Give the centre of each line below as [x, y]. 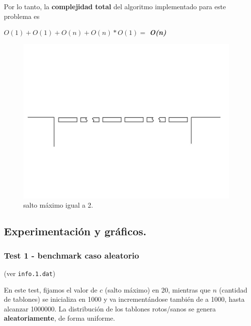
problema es [22, 16]
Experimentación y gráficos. [75, 231]
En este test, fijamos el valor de [51, 289]
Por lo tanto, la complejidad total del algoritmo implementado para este [115, 6]
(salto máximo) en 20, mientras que [158, 289]
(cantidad [233, 289]
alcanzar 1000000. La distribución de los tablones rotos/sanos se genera [110, 308]
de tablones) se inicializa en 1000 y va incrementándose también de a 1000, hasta [124, 299]
